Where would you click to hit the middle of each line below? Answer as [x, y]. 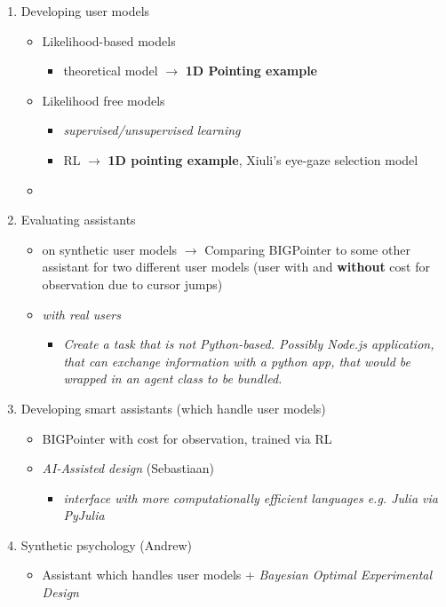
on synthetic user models [110, 249]
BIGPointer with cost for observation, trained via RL [187, 438]
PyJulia [84, 515]
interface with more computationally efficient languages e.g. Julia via [251, 497]
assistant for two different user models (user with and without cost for [236, 267]
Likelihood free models [104, 100]
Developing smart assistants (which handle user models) [173, 408]
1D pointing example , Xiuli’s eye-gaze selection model [263, 159]
